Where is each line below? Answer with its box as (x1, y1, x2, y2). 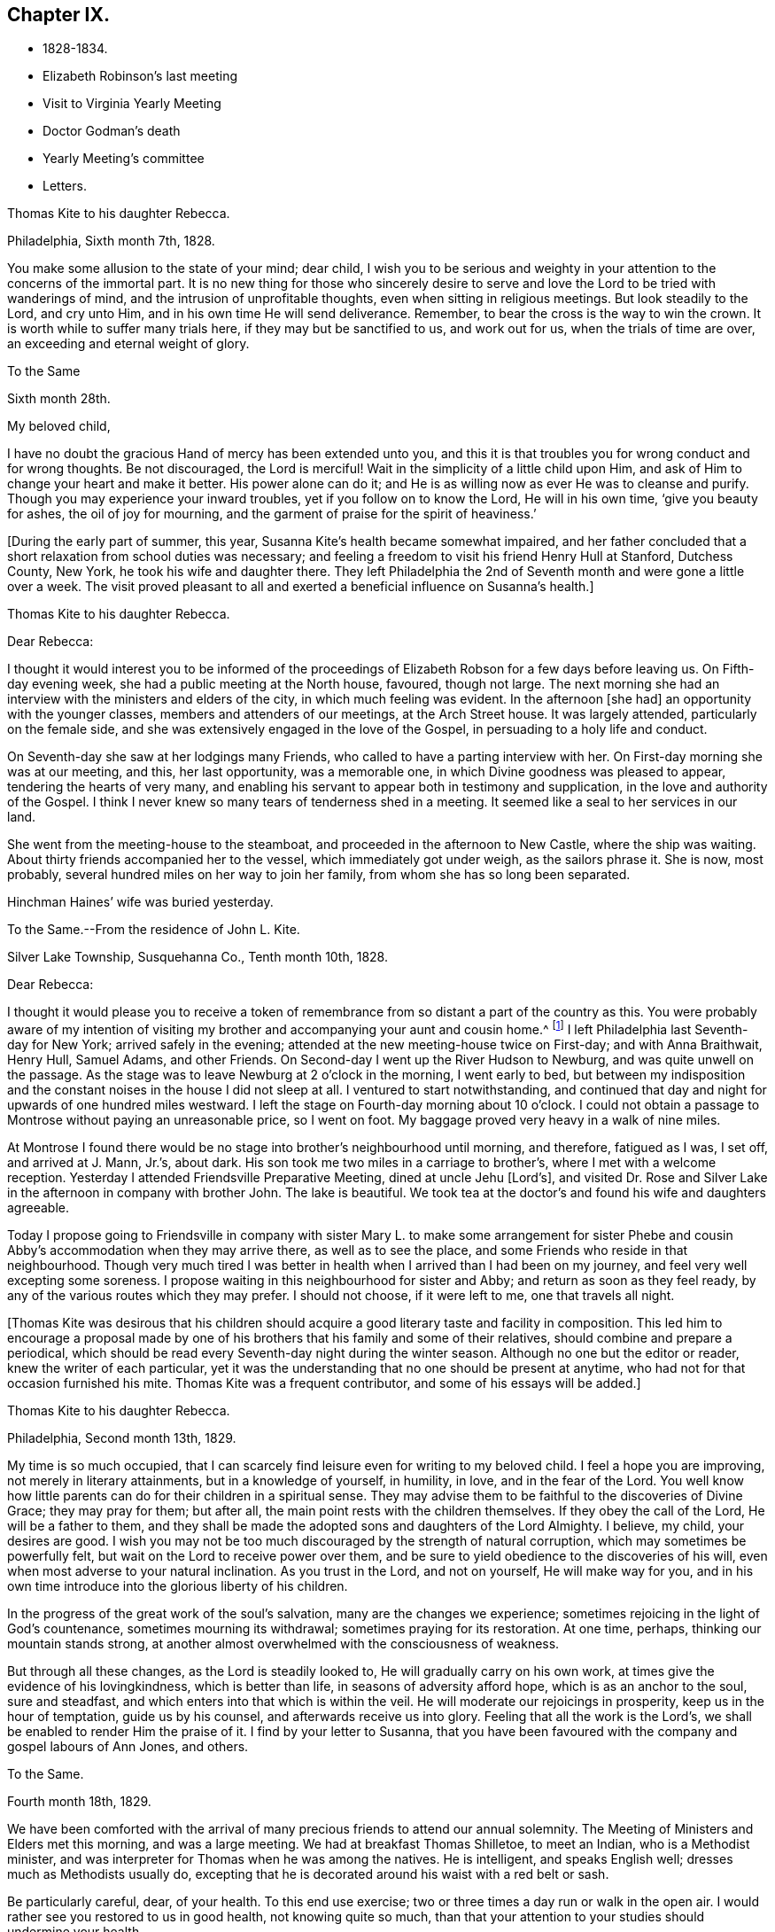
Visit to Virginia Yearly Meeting (43, 96, 221, 112)
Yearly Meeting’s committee (43, 151, 205, 167)
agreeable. (7, 1200, 69, 1216)
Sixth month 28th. (7, 391, 111, 407)
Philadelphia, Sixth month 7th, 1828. (7, 233, 215, 249)
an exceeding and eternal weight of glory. (7, 336, 250, 352)
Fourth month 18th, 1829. (7, 1794, 151, 1810)
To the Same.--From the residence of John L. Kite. (7, 922, 300, 938)
